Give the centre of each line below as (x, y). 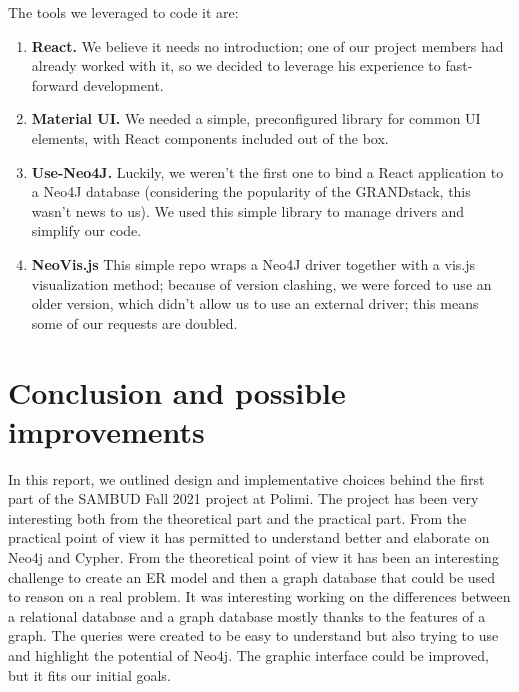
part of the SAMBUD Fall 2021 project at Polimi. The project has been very (243, 498)
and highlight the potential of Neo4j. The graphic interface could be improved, (248, 654)
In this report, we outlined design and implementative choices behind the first (246, 478)
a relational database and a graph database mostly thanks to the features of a (247, 615)
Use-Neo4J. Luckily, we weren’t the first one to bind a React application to (267, 171)
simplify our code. (86, 230)
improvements (106, 430)
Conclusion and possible (177, 391)
